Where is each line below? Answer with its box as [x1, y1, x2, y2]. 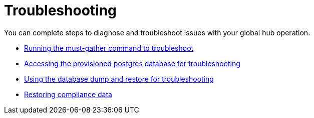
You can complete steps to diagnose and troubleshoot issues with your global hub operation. [4, 28, 310, 37]
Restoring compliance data [24, 90, 112, 99]
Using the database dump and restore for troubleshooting [24, 74, 214, 83]
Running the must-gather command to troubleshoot [24, 43, 194, 52]
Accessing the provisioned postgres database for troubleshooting [24, 59, 240, 68]
